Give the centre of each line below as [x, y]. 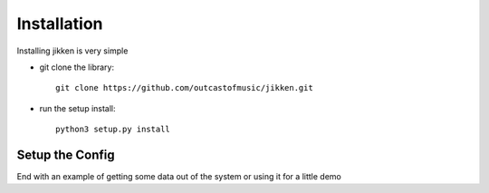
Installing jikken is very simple [72, 51]
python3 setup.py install [113, 130]
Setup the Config [66, 154]
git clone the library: [77, 67]
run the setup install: [78, 108]
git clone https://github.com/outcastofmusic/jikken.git [185, 88]
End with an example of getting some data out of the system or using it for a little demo [179, 177]
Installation [60, 24]
